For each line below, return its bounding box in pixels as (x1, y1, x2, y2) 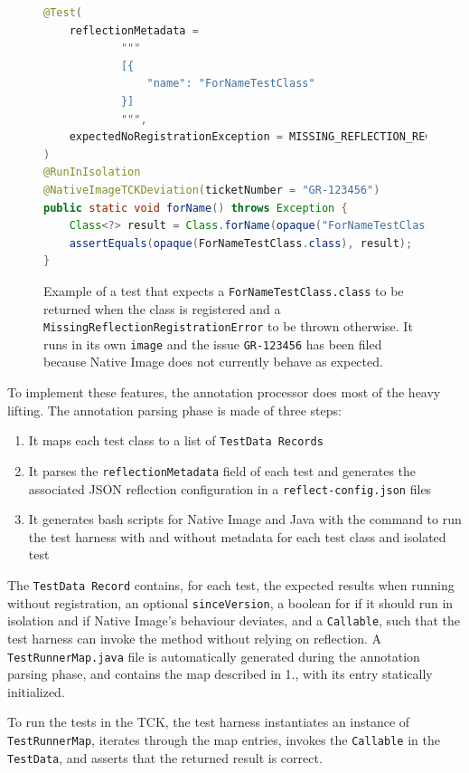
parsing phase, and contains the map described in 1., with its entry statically (7, 664, 433, 683)
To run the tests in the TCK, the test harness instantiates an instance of (7, 712, 410, 731)
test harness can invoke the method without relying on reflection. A (7, 628, 382, 647)
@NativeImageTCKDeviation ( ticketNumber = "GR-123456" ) (43, 183, 380, 196)
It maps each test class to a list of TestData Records (28, 431, 324, 450)
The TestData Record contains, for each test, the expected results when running (7, 576, 455, 594)
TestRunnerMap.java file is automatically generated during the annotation (7, 646, 420, 665)
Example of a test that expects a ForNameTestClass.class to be (43, 281, 404, 300)
